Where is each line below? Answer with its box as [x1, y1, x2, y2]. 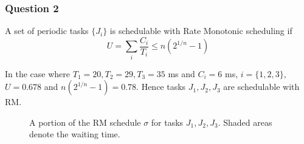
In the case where [5, 67, 71, 80]
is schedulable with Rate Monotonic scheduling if [109, 24, 292, 37]
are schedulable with [223, 80, 300, 93]
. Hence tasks [136, 80, 186, 93]
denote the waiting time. [29, 128, 120, 140]
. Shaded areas [218, 115, 272, 128]
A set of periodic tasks [5, 24, 89, 37]
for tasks [151, 115, 184, 128]
